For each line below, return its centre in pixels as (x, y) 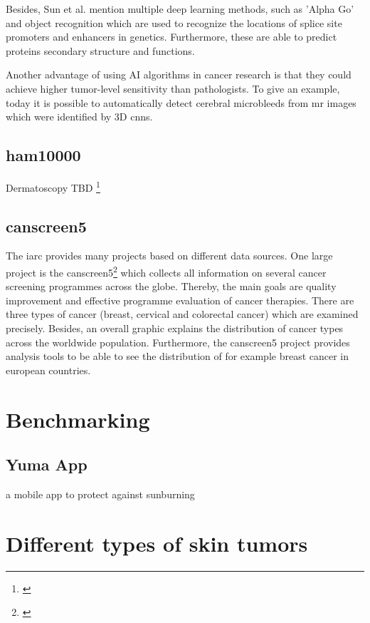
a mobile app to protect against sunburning (100, 494)
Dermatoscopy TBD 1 (53, 186)
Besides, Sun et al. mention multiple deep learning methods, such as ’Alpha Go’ (180, 9)
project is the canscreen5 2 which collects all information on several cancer (166, 271)
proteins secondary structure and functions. (100, 50)
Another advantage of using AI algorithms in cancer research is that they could (179, 74)
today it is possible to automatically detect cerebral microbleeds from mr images (181, 102)
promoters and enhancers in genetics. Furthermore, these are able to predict (171, 37)
